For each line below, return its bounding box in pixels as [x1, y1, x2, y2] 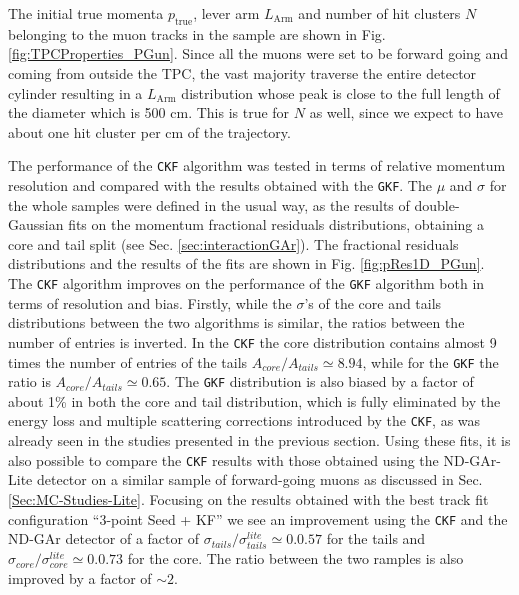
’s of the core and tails [304, 292, 442, 313]
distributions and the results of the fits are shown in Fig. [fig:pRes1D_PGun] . [8, 253, 485, 274]
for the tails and [326, 528, 426, 549]
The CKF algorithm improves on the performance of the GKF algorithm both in [8, 273, 485, 294]
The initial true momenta [8, 3, 164, 23]
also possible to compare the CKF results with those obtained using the [8, 449, 439, 470]
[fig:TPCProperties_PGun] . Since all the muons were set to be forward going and [8, 43, 509, 64]
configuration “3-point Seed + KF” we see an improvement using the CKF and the [8, 508, 508, 529]
